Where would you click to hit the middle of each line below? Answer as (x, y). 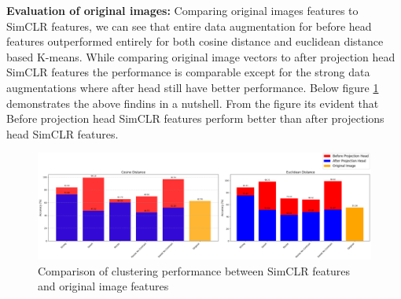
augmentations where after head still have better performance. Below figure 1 (193, 87)
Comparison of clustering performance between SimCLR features (194, 270)
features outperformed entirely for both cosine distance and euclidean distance (195, 41)
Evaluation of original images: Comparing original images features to (182, 10)
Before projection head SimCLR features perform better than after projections (195, 118)
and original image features (103, 286)
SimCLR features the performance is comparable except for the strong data (188, 72)
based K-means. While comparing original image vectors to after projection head (201, 56)
